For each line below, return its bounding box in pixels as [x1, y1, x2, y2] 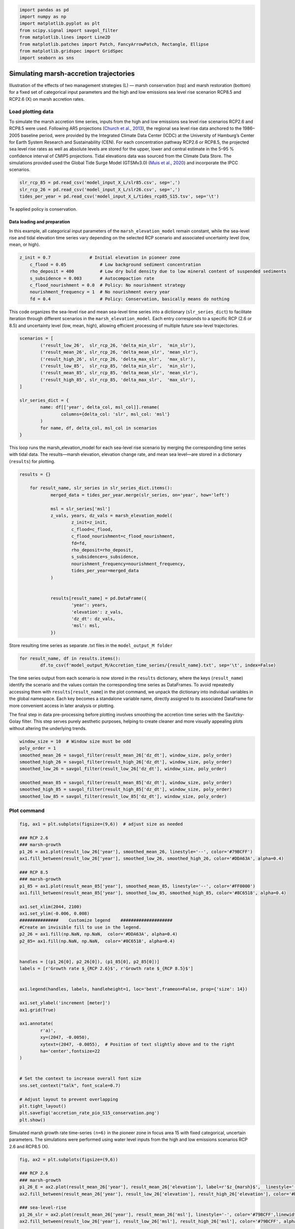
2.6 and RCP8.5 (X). [9, 1143, 49, 1149]
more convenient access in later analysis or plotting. [9, 702, 115, 708]
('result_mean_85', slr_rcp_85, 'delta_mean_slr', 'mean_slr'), [40, 370, 199, 376]
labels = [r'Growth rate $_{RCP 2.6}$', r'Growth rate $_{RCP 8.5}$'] [19, 966, 194, 971]
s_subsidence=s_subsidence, [71, 554, 139, 560]
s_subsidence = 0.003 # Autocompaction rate [29, 275, 154, 281]
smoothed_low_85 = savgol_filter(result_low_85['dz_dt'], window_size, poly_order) [19, 793, 227, 799]
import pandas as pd [19, 7, 69, 12]
